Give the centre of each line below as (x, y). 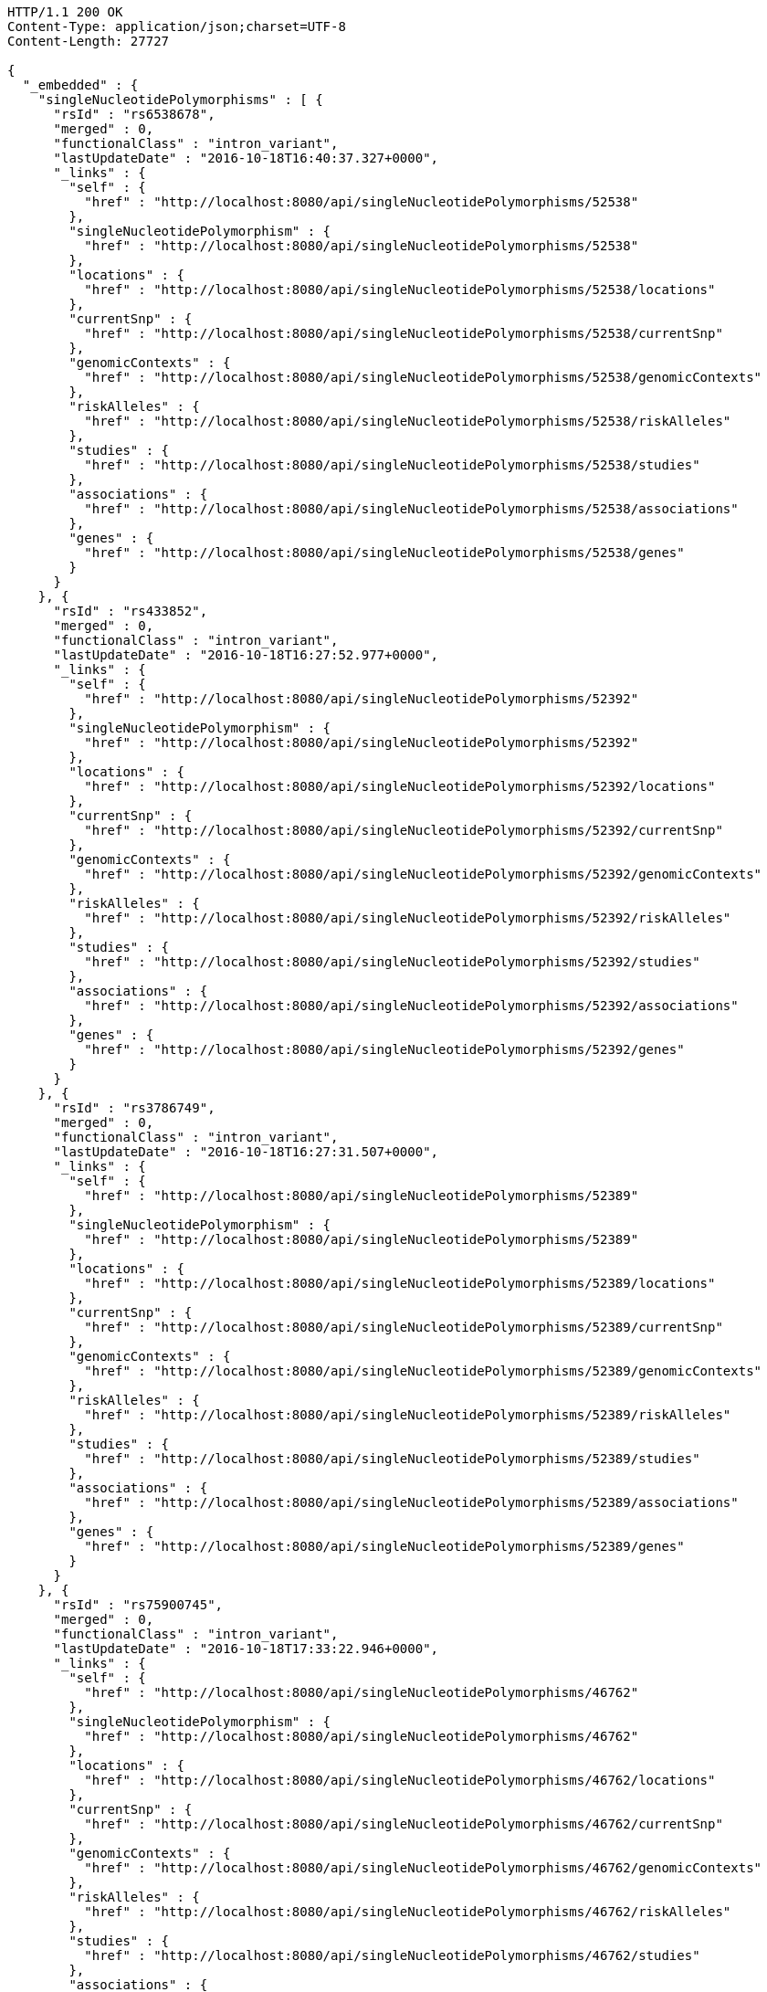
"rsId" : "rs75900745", (138, 1605)
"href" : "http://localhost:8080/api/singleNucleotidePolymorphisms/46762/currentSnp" (404, 1824)
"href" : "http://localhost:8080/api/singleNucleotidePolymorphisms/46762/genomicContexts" (423, 1868)
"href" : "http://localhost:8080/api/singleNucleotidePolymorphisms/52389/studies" (392, 1459)
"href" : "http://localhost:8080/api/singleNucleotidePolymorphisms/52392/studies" (392, 962)
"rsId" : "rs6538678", (134, 114)
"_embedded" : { (80, 85)
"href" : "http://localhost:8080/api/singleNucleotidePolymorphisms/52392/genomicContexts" (423, 874)
